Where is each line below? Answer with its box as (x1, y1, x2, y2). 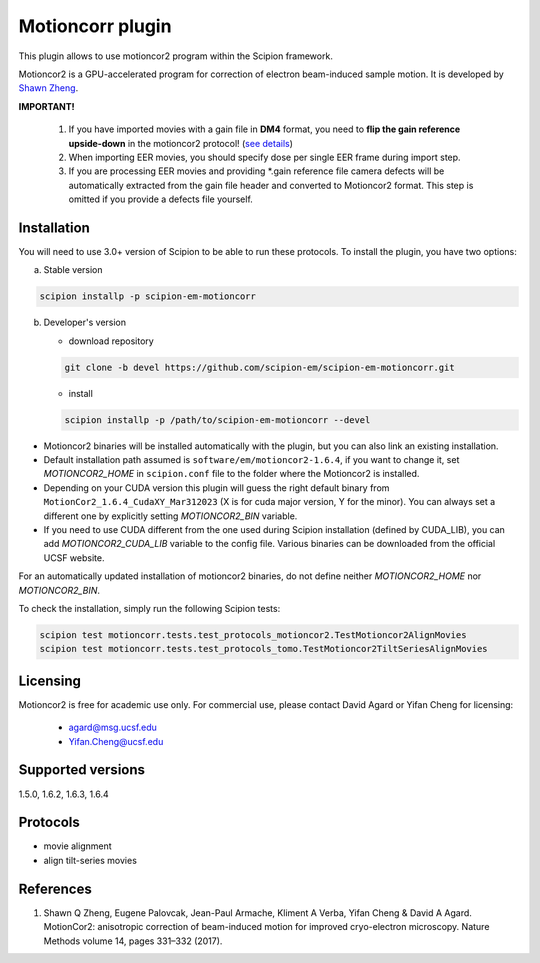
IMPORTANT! (18, 100, 75, 112)
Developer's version (43, 316, 127, 329)
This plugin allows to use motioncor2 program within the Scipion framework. (18, 50, 334, 62)
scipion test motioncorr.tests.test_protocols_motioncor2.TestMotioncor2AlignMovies (39, 629, 467, 640)
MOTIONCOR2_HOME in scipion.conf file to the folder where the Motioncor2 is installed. (43, 468, 420, 480)
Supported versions (18, 761, 145, 779)
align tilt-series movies (43, 854, 137, 866)
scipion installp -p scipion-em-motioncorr (39, 291, 257, 302)
